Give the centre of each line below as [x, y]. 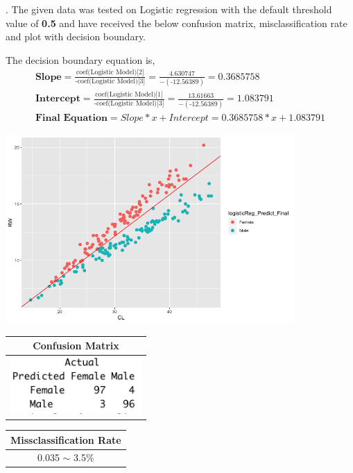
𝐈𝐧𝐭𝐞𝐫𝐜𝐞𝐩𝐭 [58, 99]
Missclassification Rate [66, 439]
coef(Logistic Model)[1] [129, 95]
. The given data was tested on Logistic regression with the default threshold [169, 9]
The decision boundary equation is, [80, 59]
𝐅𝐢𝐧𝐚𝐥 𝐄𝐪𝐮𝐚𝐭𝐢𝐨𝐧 [71, 118]
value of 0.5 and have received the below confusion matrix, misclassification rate [176, 23]
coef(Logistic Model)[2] [110, 73]
